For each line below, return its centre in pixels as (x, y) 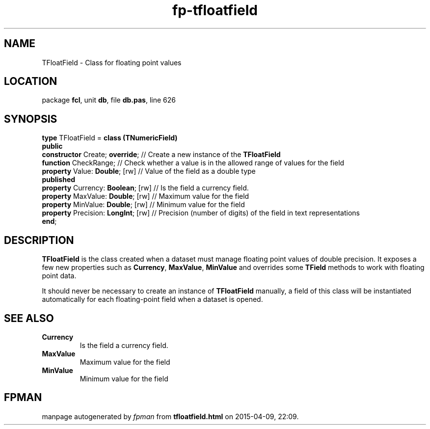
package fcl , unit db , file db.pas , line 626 (109, 100)
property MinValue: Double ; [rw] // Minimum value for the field (143, 205)
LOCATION (31, 81)
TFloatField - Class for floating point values (112, 62)
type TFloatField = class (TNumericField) (110, 138)
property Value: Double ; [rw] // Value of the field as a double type (149, 171)
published (59, 180)
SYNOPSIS (31, 119)
